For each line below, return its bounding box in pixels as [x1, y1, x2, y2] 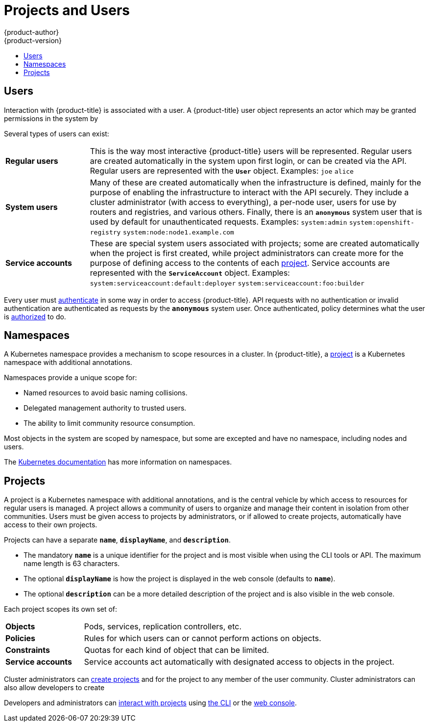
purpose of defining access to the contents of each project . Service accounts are [90, 258, 390, 268]
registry [90, 228, 121, 236]
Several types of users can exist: [4, 129, 109, 138]
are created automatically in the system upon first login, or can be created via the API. [90, 156, 407, 166]
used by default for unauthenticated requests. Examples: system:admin [90, 216, 347, 227]
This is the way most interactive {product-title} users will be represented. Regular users [90, 146, 412, 156]
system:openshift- [349, 218, 415, 226]
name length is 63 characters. [24, 559, 120, 568]
